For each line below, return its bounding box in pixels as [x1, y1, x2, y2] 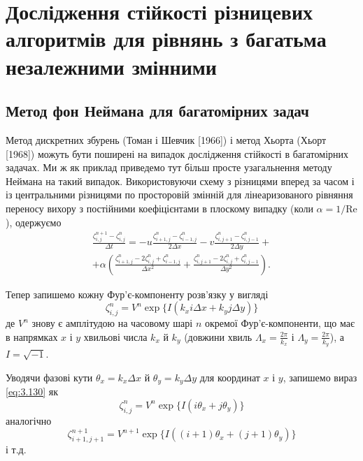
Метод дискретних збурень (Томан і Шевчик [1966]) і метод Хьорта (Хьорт [6, 132, 327, 147]
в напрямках [6, 329, 58, 344]
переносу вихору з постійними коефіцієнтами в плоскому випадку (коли [6, 200, 313, 215]
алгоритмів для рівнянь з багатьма [6, 24, 327, 53]
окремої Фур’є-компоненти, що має [204, 316, 355, 330]
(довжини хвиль [184, 329, 252, 344]
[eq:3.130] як [6, 384, 59, 399]
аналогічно [6, 413, 52, 427]
